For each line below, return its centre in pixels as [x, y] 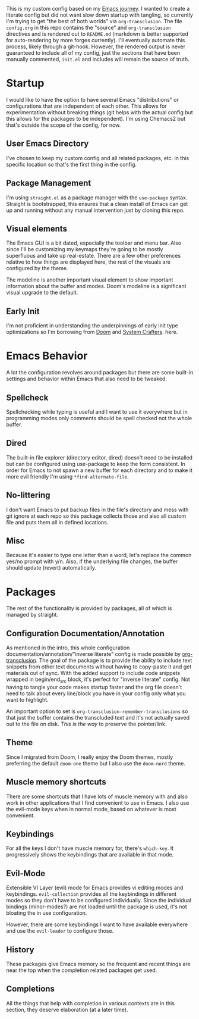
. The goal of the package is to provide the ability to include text [114, 661]
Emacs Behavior [47, 356]
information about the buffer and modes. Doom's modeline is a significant [96, 286]
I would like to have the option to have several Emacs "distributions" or [93, 99]
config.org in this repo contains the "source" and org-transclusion [89, 27]
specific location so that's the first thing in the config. [72, 164]
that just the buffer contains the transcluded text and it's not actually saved [98, 717]
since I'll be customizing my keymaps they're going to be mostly [85, 249]
